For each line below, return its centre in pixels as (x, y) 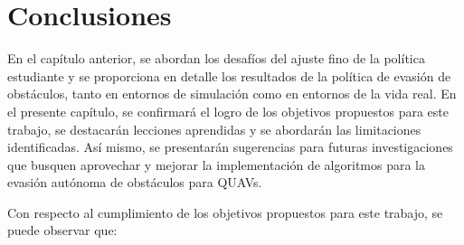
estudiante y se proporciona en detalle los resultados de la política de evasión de (229, 75)
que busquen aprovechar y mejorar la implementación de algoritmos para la (216, 164)
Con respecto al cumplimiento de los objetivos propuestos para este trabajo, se (225, 212)
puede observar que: (62, 230)
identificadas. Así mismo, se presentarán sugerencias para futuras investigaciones (230, 147)
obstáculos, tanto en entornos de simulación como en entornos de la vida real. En (232, 94)
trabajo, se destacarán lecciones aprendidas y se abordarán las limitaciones (214, 129)
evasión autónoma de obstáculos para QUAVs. (135, 182)
